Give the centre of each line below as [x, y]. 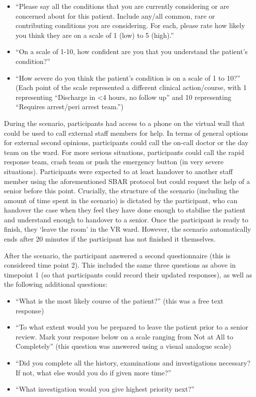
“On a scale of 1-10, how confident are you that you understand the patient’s [132, 51]
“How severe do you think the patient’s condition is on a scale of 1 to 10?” [128, 77]
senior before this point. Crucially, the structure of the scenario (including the [121, 191]
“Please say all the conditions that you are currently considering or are [122, 6]
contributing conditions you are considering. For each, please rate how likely [130, 25]
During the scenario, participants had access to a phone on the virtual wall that [125, 123]
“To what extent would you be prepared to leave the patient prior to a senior [132, 327]
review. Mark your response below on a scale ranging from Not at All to [124, 336]
